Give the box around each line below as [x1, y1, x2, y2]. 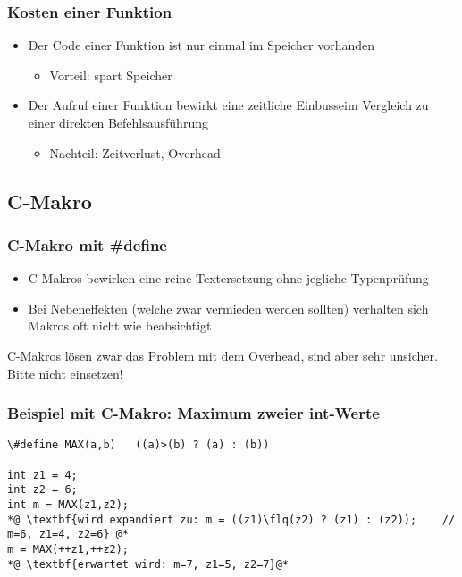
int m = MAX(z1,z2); [7, 498, 130, 511]
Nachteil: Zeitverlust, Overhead [49, 143, 221, 162]
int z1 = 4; [7, 468, 78, 481]
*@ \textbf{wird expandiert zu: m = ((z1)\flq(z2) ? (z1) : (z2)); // [7, 513, 456, 526]
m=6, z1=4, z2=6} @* [7, 528, 130, 541]
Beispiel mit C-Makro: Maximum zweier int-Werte [7, 402, 380, 424]
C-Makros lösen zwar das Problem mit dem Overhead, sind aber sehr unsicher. [7, 346, 438, 364]
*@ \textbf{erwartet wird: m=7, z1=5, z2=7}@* [7, 557, 289, 571]
